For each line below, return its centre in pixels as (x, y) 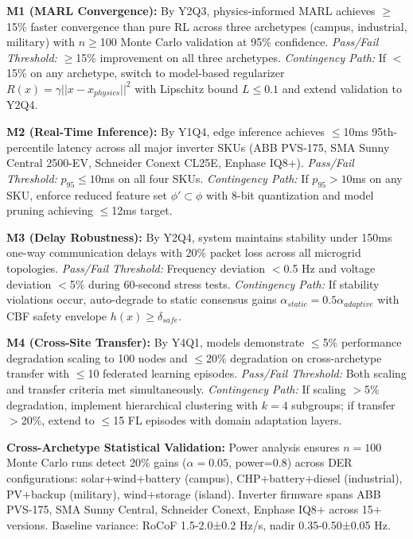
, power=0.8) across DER (290, 462)
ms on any (377, 178)
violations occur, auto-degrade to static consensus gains (142, 299)
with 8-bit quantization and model (290, 194)
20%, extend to (58, 420)
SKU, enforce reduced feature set (87, 194)
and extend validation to (342, 88)
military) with (41, 42)
